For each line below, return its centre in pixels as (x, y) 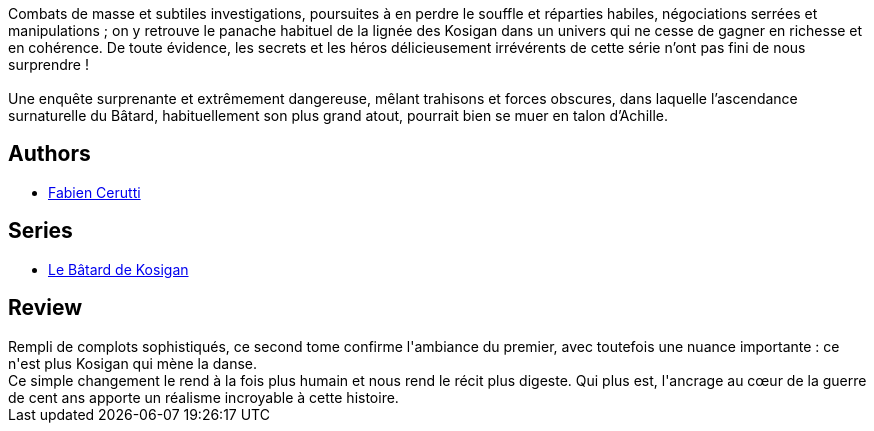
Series (40, 231)
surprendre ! (48, 64)
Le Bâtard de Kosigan (118, 269)
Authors (49, 154)
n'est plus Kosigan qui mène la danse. (133, 363)
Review (45, 308)
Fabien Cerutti (94, 192)
